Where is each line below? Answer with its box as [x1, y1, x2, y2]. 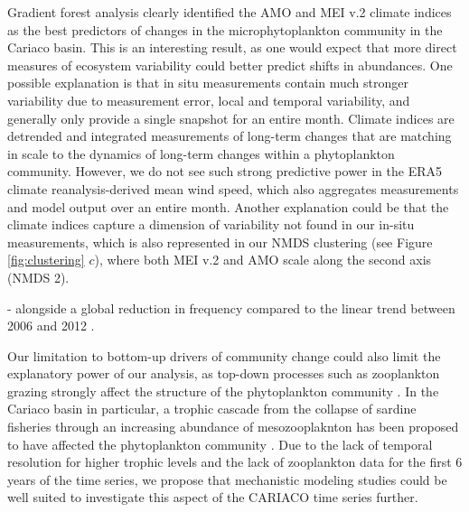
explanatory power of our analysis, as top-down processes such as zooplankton [7, 364, 440, 383]
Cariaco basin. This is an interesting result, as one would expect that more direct [7, 38, 457, 57]
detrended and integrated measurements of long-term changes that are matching [7, 126, 452, 145]
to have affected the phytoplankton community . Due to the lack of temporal [7, 434, 433, 453]
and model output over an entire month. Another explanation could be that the [7, 197, 449, 216]
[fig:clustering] [7, 250, 85, 269]
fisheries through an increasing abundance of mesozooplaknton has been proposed [7, 417, 459, 436]
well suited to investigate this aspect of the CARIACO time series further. [7, 488, 418, 507]
